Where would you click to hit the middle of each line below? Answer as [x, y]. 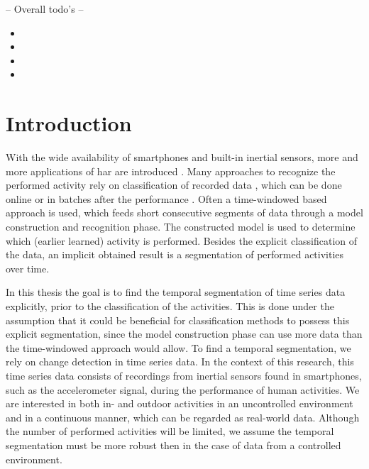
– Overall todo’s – [45, 9]
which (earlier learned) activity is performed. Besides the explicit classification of [182, 240]
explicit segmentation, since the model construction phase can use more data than [184, 334]
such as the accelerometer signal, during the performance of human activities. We [183, 389]
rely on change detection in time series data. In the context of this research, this [180, 362]
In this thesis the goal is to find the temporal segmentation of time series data [176, 292]
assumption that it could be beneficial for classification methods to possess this [178, 320]
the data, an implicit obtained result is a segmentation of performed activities [175, 254]
